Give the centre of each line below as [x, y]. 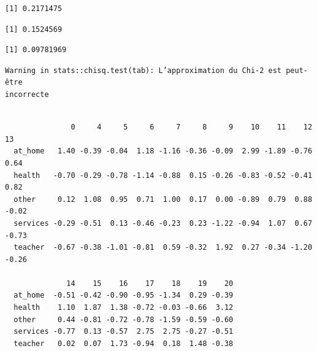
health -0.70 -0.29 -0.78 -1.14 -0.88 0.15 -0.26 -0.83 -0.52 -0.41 [163, 175]
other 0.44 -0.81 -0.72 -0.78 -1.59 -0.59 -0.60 [124, 319]
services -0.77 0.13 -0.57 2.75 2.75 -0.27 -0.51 [124, 332]
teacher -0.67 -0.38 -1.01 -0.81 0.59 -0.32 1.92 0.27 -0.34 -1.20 [163, 248]
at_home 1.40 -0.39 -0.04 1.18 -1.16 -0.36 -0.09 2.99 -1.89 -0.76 [163, 151]
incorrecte [27, 94]
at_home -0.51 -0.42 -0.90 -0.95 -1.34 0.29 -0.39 [124, 295]
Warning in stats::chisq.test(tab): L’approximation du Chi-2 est [143, 70]
